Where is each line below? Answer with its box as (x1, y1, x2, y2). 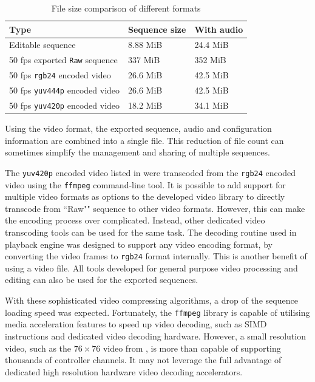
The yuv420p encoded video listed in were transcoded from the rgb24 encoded (5, 166, 296, 179)
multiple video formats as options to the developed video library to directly (5, 190, 285, 203)
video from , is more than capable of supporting (103, 341, 281, 354)
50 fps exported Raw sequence (9, 53, 118, 66)
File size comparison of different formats (51, 2, 201, 14)
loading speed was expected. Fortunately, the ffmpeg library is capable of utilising (5, 305, 310, 318)
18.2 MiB (128, 99, 163, 112)
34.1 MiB (194, 99, 229, 112)
